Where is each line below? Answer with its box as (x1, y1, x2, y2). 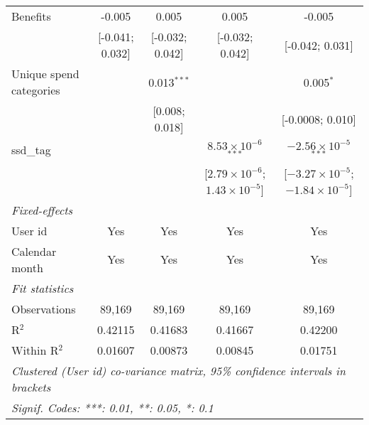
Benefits (11, 8, 51, 24)
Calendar (11, 242, 57, 259)
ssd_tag (11, 141, 51, 158)
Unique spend (11, 65, 79, 82)
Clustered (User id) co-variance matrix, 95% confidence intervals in (11, 362, 346, 379)
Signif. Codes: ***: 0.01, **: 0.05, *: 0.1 (11, 399, 214, 416)
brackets (11, 378, 51, 395)
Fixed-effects (11, 201, 73, 218)
